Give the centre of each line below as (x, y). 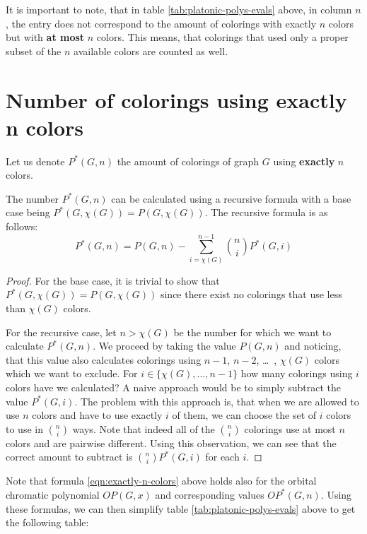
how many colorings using (297, 373)
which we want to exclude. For (72, 373)
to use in (24, 428)
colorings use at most (290, 428)
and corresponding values (210, 494)
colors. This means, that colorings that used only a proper (222, 37)
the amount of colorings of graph (188, 161)
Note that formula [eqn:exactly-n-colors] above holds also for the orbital (161, 481)
